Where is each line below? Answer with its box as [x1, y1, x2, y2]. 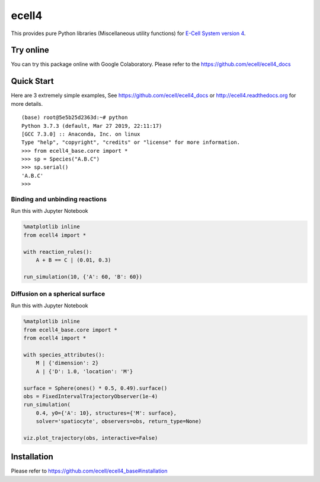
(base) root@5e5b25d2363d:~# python [21, 114, 128, 121]
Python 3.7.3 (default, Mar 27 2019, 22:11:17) [21, 122, 162, 129]
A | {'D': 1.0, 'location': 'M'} [36, 368, 133, 374]
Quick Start [11, 76, 54, 86]
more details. [11, 100, 43, 107]
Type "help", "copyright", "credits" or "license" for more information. [21, 139, 241, 146]
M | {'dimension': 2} [36, 360, 99, 367]
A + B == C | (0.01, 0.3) [36, 256, 111, 263]
